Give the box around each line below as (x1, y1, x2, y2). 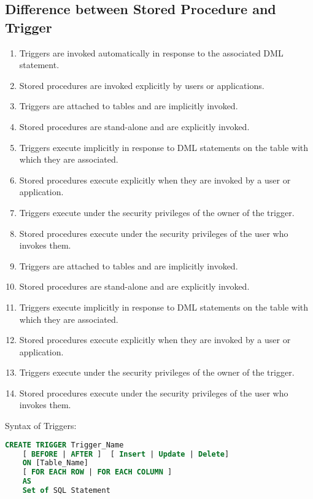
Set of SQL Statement (22, 486, 110, 495)
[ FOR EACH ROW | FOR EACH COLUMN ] (22, 468, 172, 477)
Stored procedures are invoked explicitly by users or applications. (19, 79, 265, 91)
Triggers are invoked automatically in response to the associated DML (19, 46, 284, 59)
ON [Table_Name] (22, 458, 89, 468)
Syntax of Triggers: (5, 419, 77, 432)
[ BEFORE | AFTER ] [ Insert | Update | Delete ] (22, 449, 230, 458)
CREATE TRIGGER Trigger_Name (5, 440, 124, 449)
